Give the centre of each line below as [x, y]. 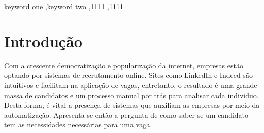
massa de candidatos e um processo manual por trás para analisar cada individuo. [131, 95]
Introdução [43, 41]
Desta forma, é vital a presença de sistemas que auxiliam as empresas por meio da [132, 105]
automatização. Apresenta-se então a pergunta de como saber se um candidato [126, 115]
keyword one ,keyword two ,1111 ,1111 [64, 6]
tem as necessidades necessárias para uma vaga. [78, 125]
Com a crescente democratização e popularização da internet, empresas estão [124, 65]
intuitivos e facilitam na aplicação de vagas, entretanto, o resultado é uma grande [131, 85]
